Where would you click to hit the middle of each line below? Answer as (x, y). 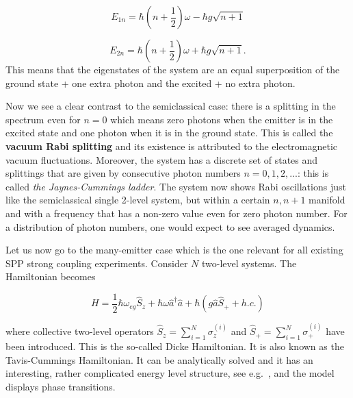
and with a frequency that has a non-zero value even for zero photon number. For (176, 213)
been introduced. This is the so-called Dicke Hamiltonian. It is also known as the (175, 346)
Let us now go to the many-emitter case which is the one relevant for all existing (174, 250)
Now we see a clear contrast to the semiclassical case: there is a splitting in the (171, 106)
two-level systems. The (249, 263)
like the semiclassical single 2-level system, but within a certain (138, 200)
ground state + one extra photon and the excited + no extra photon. (151, 83)
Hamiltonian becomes (51, 276)
